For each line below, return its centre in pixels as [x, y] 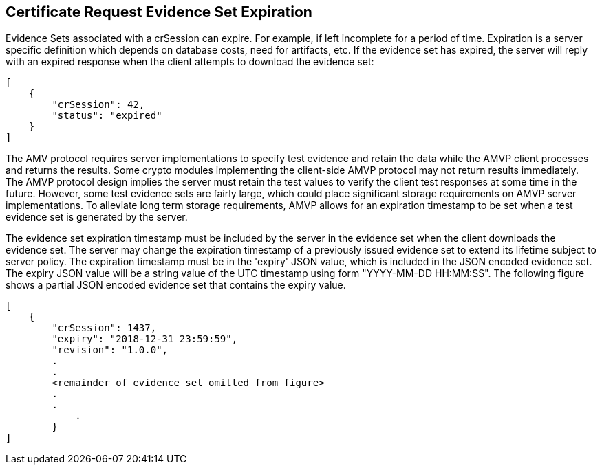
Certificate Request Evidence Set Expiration [159, 12]
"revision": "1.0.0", [110, 350]
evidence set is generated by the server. [97, 217]
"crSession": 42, [98, 105]
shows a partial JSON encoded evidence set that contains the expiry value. [176, 285]
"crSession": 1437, [104, 328]
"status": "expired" [107, 116]
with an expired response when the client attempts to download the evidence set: [190, 62]
